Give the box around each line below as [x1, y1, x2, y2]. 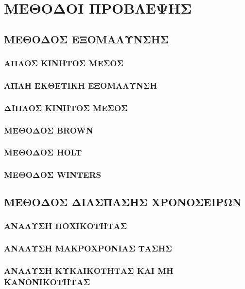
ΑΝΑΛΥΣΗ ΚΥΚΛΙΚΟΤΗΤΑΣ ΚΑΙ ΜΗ [4, 264, 174, 276]
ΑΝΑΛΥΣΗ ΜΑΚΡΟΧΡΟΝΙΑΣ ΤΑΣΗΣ [4, 242, 172, 254]
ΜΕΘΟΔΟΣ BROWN [4, 124, 93, 136]
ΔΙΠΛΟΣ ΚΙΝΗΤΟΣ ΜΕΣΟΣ [4, 101, 128, 114]
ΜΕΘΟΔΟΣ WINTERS [4, 169, 101, 181]
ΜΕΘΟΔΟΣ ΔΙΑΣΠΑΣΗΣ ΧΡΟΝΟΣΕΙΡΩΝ [4, 194, 242, 209]
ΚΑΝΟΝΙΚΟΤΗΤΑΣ [4, 275, 90, 288]
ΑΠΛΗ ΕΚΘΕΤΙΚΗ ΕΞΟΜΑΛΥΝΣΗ [4, 79, 157, 91]
